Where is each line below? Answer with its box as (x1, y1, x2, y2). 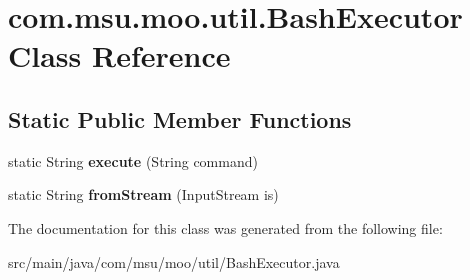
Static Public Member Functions (8, 103, 352, 134)
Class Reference (8, 35, 231, 76)
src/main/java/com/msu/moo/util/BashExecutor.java (8, 251, 340, 272)
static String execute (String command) (8, 150, 258, 171)
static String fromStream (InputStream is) (8, 184, 279, 205)
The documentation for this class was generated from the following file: (8, 217, 443, 238)
